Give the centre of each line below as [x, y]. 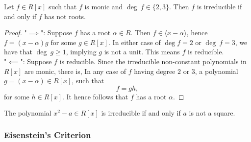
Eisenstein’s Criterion [48, 134]
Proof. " [15, 33]
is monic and [104, 6]
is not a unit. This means [142, 52]
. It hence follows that [95, 96]
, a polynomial [216, 71]
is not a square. [212, 113]
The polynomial [28, 113]
